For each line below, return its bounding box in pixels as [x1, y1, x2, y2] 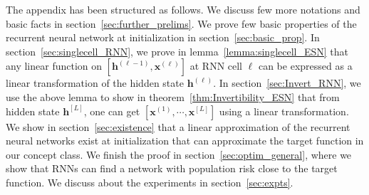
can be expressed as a [258, 58, 353, 73]
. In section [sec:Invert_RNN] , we [213, 75, 361, 90]
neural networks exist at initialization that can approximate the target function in [6, 133, 364, 148]
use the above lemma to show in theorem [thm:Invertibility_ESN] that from [6, 89, 340, 104]
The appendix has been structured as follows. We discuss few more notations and [6, 2, 360, 16]
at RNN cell [189, 58, 243, 73]
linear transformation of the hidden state [6, 75, 184, 90]
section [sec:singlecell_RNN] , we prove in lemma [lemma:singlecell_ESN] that [6, 43, 349, 58]
